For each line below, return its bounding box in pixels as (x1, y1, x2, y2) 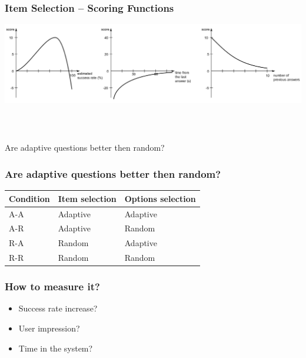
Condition (9, 192, 50, 204)
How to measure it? (5, 279, 100, 294)
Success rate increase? (18, 302, 98, 314)
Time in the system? (18, 342, 93, 354)
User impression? (18, 322, 80, 334)
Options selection (124, 192, 196, 204)
